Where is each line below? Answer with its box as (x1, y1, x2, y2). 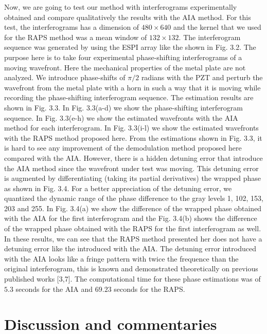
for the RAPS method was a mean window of (4, 31, 147, 42)
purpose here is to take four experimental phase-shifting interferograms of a (4, 51, 242, 62)
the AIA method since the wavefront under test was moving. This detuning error (4, 162, 259, 173)
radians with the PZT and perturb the (141, 72, 263, 83)
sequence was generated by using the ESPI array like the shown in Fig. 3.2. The (4, 42, 256, 52)
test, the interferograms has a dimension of (4, 22, 139, 32)
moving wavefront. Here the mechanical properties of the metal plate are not (4, 62, 246, 72)
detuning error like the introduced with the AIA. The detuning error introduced (4, 243, 256, 254)
